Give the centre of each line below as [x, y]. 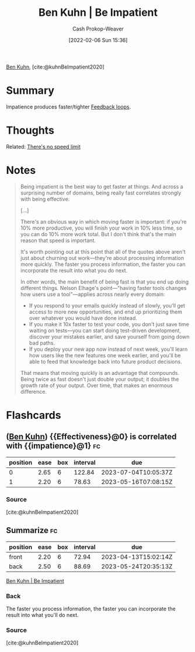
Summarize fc [32, 530]
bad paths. [42, 343]
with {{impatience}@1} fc [53, 446]
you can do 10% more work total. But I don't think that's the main [98, 234]
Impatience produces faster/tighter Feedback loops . [69, 107]
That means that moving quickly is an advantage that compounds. [100, 373]
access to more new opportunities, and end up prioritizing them [106, 312]
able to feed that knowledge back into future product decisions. [105, 361]
